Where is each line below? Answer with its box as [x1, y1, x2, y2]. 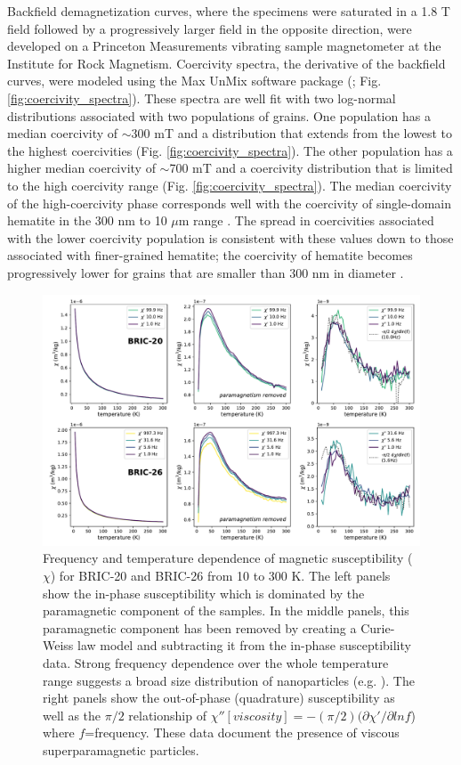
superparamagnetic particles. [43, 741, 199, 760]
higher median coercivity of [7, 159, 156, 177]
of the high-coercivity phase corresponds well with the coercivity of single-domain [7, 193, 452, 212]
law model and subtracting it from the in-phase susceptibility [77, 636, 411, 655]
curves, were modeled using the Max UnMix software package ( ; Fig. [7, 71, 382, 90]
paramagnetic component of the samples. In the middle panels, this [43, 601, 409, 620]
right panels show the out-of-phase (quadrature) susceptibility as [43, 688, 395, 707]
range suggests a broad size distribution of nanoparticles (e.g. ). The [43, 671, 415, 689]
